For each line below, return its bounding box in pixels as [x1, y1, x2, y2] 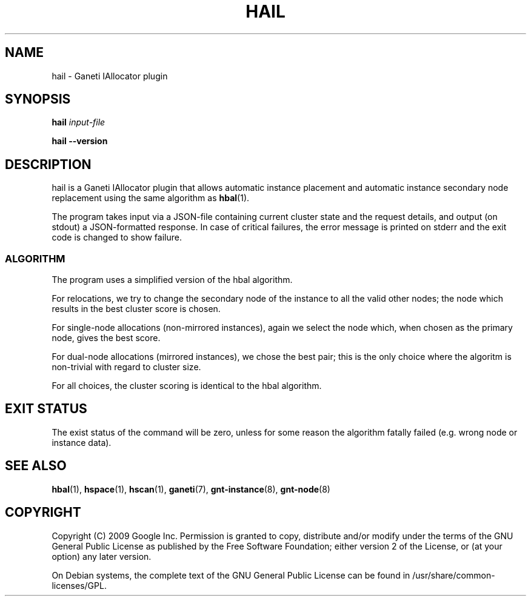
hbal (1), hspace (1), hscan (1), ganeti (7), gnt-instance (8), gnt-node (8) [52, 483, 330, 494]
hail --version [52, 136, 108, 147]
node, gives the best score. [52, 333, 161, 344]
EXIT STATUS [5, 401, 87, 417]
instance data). [52, 437, 112, 448]
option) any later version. [52, 551, 152, 562]
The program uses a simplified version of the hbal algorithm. [52, 274, 293, 285]
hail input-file [52, 117, 105, 128]
